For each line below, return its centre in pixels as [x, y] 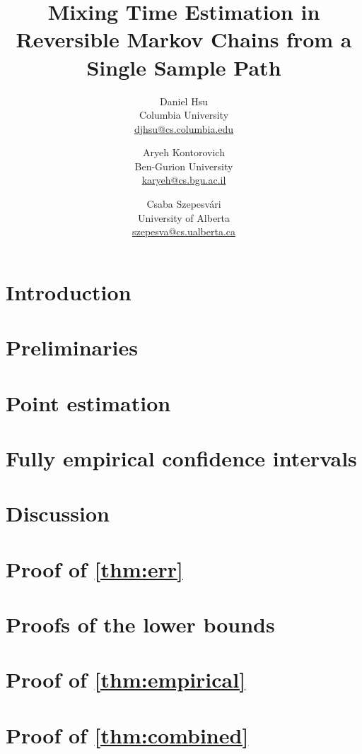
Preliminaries [72, 347]
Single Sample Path [184, 67]
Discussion [58, 513]
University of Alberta [184, 217]
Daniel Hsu [184, 101]
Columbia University [184, 115]
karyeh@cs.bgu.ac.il [184, 180]
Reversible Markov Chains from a [184, 39]
